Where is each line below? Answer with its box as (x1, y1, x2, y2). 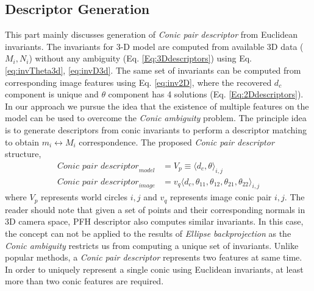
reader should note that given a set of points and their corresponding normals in (5, 203, 305, 216)
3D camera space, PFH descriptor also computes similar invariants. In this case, (5, 215, 304, 228)
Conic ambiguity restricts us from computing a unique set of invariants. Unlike (5, 239, 299, 251)
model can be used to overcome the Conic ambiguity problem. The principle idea (5, 111, 307, 124)
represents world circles (41, 191, 127, 203)
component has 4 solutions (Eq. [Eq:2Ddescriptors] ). (108, 88, 304, 100)
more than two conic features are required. (5, 275, 164, 287)
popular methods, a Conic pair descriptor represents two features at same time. (5, 251, 302, 264)
